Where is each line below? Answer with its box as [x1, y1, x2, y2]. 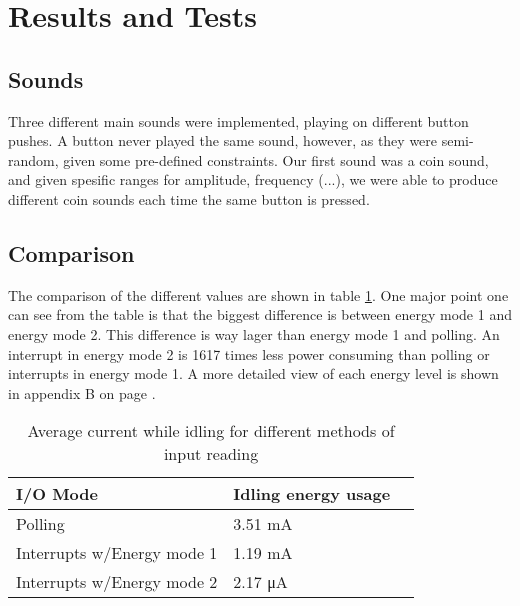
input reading [163, 442, 259, 466]
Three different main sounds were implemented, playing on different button [8, 110, 469, 131]
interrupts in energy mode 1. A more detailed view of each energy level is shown [8, 363, 499, 384]
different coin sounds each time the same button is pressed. [8, 188, 370, 209]
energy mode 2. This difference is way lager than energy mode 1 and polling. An [8, 323, 500, 344]
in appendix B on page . [8, 382, 156, 403]
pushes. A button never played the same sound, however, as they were [8, 130, 438, 151]
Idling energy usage [233, 482, 391, 506]
